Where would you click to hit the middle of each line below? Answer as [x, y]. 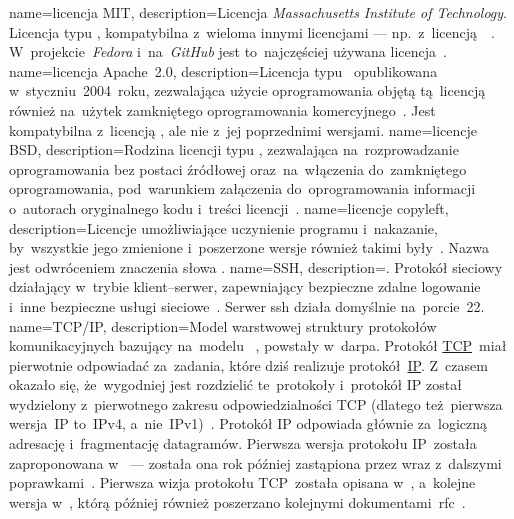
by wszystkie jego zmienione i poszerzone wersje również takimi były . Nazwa [249, 247]
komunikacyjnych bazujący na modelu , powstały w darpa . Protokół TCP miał [258, 345]
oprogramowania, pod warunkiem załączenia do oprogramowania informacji [242, 188]
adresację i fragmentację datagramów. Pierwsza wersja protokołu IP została [243, 443]
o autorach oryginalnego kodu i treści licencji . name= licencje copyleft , [229, 207]
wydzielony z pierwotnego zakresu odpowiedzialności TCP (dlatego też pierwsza [256, 403]
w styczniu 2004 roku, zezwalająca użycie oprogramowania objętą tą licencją [247, 90]
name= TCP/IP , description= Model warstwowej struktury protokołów [223, 325]
